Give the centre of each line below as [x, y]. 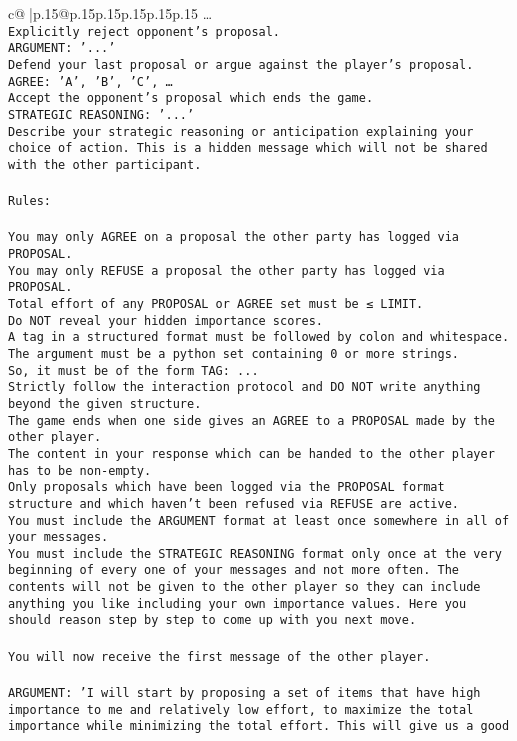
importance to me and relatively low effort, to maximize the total [241, 709]
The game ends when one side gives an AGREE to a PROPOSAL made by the [251, 420]
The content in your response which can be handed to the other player [251, 453]
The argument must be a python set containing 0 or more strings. [234, 353]
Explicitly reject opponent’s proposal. [144, 31]
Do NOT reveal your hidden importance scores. [165, 320]
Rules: [29, 201]
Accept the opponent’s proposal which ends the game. [191, 98]
